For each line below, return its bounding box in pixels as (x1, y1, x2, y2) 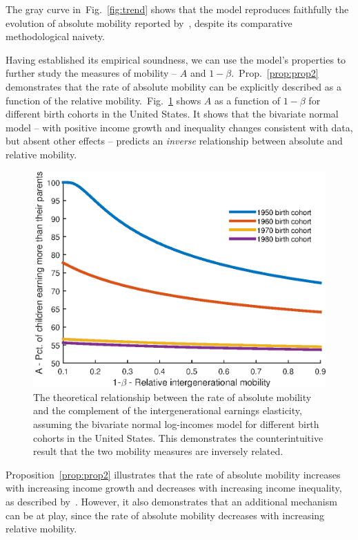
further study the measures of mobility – (6, 66, 177, 80)
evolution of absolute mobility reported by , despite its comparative (6, 15, 292, 30)
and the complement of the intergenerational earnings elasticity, (33, 403, 302, 418)
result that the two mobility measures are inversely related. (33, 444, 284, 458)
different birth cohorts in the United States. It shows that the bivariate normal (6, 106, 339, 121)
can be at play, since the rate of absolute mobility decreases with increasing (6, 508, 325, 522)
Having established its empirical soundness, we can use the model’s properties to (6, 52, 346, 66)
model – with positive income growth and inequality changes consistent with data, (6, 120, 353, 134)
